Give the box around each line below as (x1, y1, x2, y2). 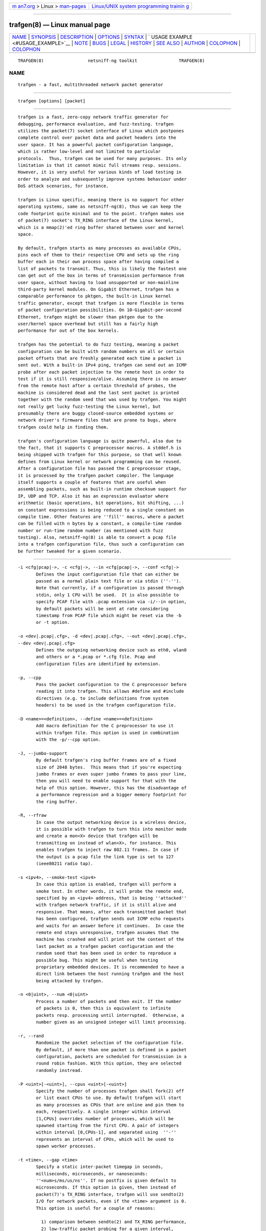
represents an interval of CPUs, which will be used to (36, 1136, 174, 1142)
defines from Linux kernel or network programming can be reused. (18, 458, 182, 464)
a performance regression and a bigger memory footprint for (36, 792, 187, 798)
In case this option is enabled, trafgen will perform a (36, 881, 177, 887)
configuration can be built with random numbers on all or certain (18, 349, 184, 354)
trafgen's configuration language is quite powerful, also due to (18, 438, 182, 444)
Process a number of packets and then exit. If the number (36, 999, 182, 1004)
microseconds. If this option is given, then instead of (36, 1185, 177, 1190)
